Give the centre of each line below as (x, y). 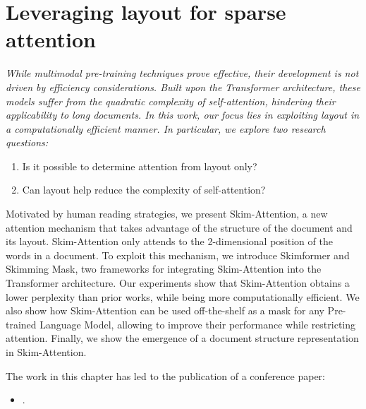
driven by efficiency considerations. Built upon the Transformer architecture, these (183, 87)
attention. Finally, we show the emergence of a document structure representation (182, 338)
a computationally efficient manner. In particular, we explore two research (166, 128)
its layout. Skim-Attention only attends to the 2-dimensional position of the (169, 241)
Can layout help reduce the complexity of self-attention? (144, 190)
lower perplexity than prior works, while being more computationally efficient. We (183, 296)
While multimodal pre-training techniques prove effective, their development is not (182, 73)
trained (21, 324)
